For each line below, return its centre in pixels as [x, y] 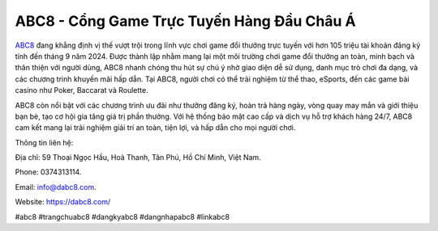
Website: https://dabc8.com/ [63, 202]
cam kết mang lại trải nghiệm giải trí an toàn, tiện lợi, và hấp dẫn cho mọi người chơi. [155, 128]
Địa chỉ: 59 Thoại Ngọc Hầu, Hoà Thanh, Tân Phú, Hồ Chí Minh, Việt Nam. [138, 157]
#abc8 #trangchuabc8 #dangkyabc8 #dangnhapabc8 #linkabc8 [122, 216]
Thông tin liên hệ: [44, 142]
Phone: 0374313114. [48, 172]
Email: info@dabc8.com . [56, 187]
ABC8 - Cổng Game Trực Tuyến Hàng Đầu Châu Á [185, 21]
